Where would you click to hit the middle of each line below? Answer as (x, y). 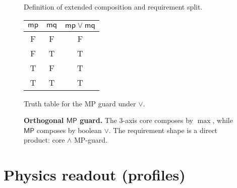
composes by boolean (69, 130)
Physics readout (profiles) (95, 175)
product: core (44, 140)
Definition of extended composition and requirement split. (113, 7)
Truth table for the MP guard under (80, 103)
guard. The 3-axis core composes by (137, 120)
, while (223, 120)
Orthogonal (44, 120)
